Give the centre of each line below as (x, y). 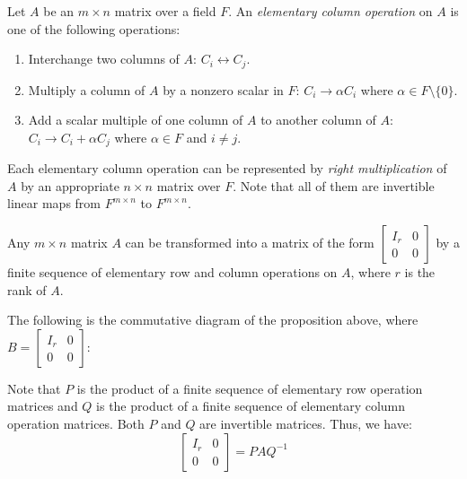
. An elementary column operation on (330, 11)
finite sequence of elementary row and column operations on (172, 272)
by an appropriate (70, 185)
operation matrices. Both (76, 424)
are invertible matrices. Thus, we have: (306, 424)
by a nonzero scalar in (223, 89)
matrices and (43, 406)
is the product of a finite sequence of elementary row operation (250, 388)
